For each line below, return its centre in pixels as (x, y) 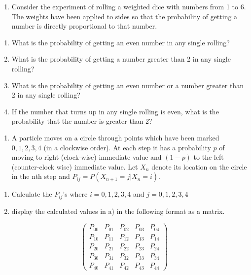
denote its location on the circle (199, 166)
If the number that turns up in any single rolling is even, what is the (115, 111)
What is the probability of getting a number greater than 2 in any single (121, 59)
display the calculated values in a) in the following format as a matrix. (118, 211)
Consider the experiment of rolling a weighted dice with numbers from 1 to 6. (129, 6)
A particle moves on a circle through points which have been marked (115, 137)
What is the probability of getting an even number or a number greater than (127, 85)
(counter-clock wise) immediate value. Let (75, 166)
